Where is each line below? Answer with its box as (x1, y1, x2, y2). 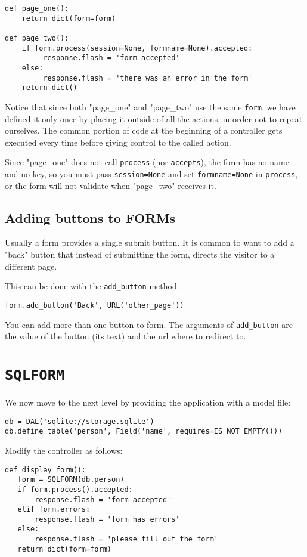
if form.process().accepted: (17, 485, 133, 494)
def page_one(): (5, 4, 69, 13)
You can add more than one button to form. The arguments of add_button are (5, 318, 293, 330)
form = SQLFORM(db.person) (17, 475, 125, 484)
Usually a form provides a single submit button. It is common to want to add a (5, 236, 294, 249)
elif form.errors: (17, 505, 91, 514)
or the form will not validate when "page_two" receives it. (5, 179, 216, 191)
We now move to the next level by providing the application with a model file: (5, 396, 291, 409)
